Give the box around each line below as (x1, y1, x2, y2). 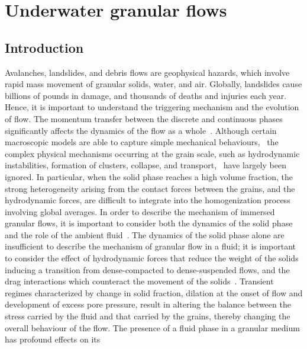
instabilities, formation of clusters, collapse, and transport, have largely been (5, 159, 286, 171)
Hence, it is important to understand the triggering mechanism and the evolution (5, 101, 299, 113)
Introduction (5, 38, 84, 56)
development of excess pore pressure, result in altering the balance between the (5, 298, 291, 310)
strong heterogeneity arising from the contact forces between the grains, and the (5, 182, 295, 194)
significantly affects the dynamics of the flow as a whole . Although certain (5, 124, 277, 136)
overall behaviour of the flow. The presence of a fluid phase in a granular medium (5, 321, 300, 334)
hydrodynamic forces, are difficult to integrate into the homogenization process (5, 194, 290, 206)
